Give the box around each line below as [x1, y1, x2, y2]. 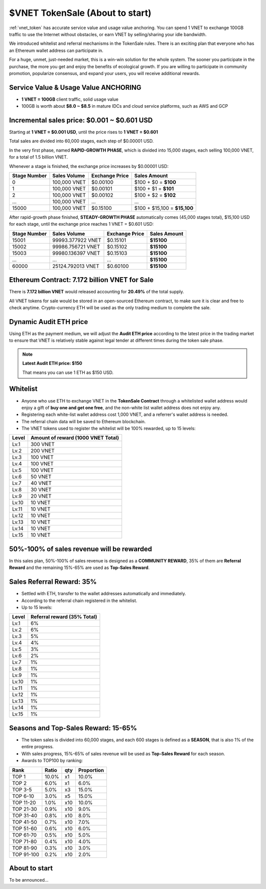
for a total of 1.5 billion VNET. [9, 154, 68, 160]
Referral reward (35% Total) [30, 613, 98, 620]
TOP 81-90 [12, 845, 37, 851]
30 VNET [30, 486, 52, 493]
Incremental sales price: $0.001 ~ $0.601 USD [9, 116, 153, 124]
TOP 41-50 [12, 818, 37, 825]
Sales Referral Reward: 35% [9, 578, 97, 586]
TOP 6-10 [12, 793, 34, 800]
